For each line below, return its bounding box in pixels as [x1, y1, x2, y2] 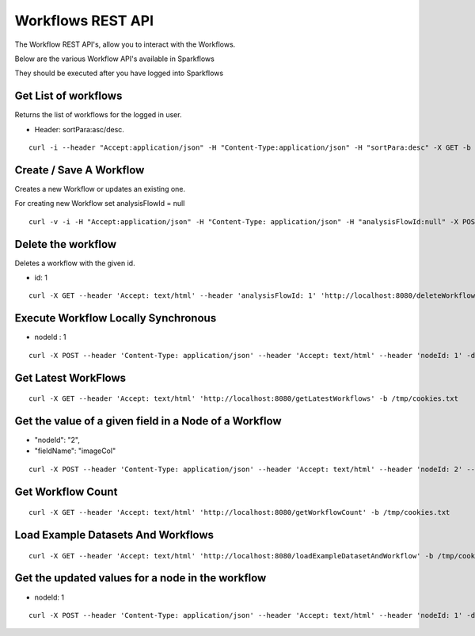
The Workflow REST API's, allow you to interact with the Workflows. [14, 40, 236, 49]
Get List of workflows [14, 89, 123, 103]
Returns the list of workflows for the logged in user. [14, 110, 182, 120]
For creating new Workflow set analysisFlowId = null [14, 199, 185, 208]
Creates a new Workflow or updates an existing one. [14, 184, 186, 193]
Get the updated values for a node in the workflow [14, 571, 267, 585]
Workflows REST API [14, 12, 154, 29]
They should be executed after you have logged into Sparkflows [14, 68, 224, 78]
